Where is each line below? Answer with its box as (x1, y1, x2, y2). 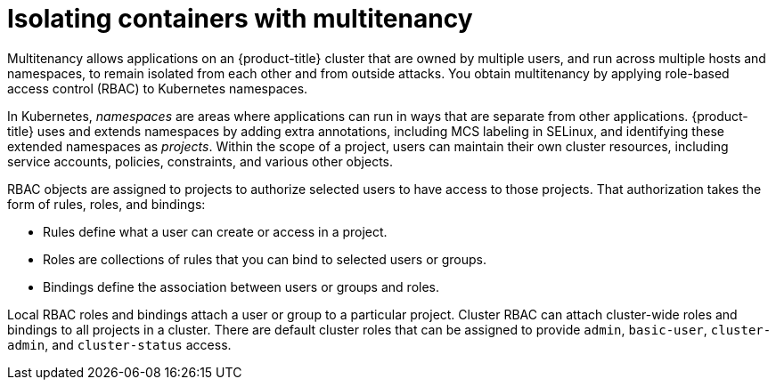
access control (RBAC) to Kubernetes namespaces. (7, 80, 308, 96)
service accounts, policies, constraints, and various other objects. (7, 153, 394, 169)
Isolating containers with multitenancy (7, 4, 473, 34)
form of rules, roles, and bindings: (7, 196, 206, 212)
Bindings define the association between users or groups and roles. (43, 278, 439, 294)
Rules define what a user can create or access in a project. (43, 223, 388, 239)
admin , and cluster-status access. (7, 336, 232, 352)
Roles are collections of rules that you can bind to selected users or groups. (43, 251, 487, 267)
